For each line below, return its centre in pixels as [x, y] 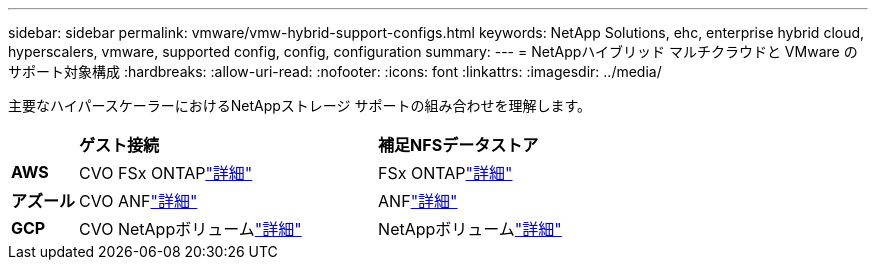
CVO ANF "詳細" [138, 201]
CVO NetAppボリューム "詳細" [190, 229]
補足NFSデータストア [458, 145]
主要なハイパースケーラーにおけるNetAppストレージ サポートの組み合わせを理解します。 [300, 105]
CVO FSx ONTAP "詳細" [166, 173]
